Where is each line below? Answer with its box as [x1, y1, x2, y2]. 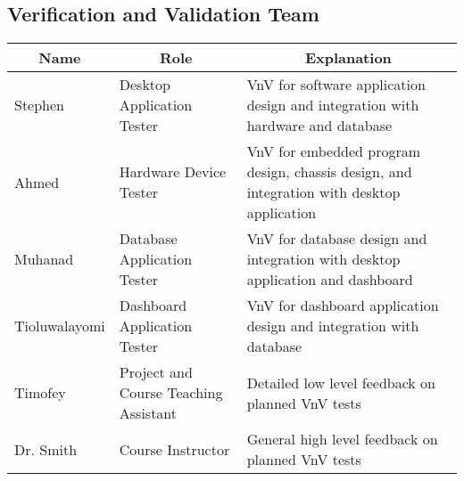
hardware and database [246, 115, 393, 136]
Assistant [119, 403, 178, 424]
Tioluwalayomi [14, 315, 105, 337]
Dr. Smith [14, 438, 78, 460]
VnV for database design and [246, 228, 427, 249]
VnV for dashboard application [246, 295, 439, 316]
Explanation [304, 47, 392, 69]
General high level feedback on [246, 428, 438, 450]
